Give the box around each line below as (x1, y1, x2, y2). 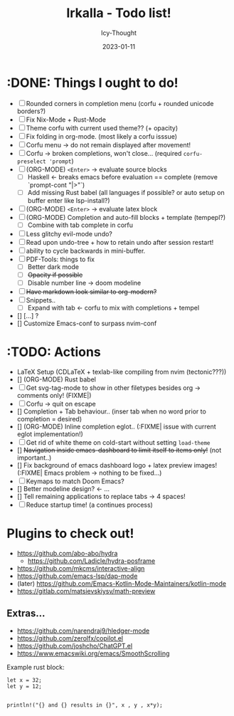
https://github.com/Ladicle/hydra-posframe (27, 557, 156, 565)
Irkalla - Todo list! (66, 5, 171, 21)
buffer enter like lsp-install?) (27, 196, 111, 204)
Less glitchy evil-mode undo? (26, 229, 113, 238)
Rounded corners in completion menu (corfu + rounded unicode (26, 99, 214, 107)
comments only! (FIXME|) (16, 391, 92, 400)
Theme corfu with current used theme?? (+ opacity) (26, 123, 179, 132)
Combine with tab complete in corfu (27, 221, 133, 229)
